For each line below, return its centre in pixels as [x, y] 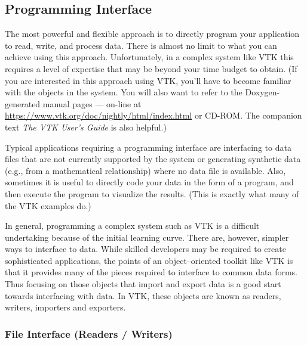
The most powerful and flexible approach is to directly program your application [152, 34]
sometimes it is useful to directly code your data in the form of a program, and [149, 182]
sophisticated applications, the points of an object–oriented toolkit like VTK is [149, 260]
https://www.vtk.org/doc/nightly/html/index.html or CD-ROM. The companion [153, 115]
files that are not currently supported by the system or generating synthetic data [153, 159]
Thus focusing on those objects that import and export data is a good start [143, 284]
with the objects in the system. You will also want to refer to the [124, 92]
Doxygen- [263, 92]
